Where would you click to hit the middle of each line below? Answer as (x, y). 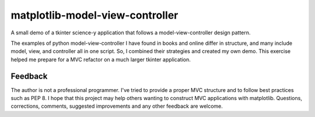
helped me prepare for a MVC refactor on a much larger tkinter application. (101, 59)
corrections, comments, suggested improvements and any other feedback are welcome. (117, 106)
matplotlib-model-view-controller (94, 15)
